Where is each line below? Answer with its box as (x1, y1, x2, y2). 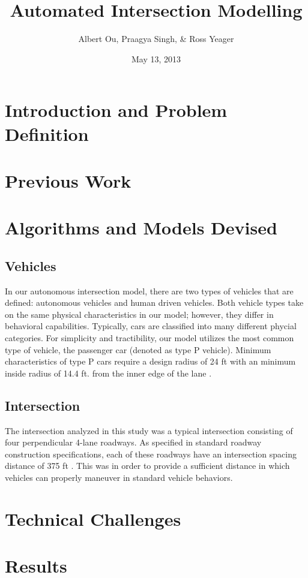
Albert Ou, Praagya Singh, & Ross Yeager (78, 32, 234, 45)
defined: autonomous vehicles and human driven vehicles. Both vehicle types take (5, 296, 304, 309)
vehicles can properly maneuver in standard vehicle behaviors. (5, 471, 233, 483)
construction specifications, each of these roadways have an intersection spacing (5, 447, 297, 460)
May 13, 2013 (131, 52, 181, 65)
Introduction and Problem (5, 98, 228, 122)
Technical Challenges (5, 506, 181, 531)
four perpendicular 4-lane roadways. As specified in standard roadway (5, 436, 262, 448)
